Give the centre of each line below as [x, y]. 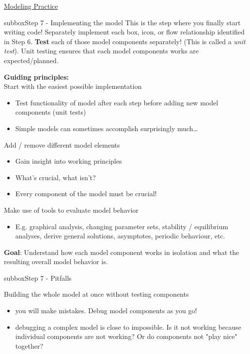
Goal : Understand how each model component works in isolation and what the [122, 252]
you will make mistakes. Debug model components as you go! [106, 311]
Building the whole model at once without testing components [96, 294]
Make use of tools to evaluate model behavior [71, 210]
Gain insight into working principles [69, 161]
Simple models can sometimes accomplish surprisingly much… [107, 128]
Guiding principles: [37, 76]
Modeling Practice [31, 6]
